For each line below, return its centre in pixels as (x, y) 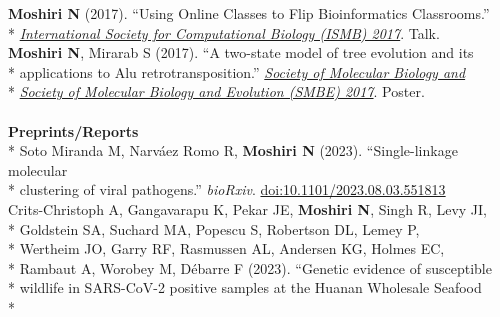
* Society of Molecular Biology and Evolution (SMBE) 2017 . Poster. (216, 91)
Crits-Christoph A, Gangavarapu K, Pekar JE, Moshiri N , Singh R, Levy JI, (248, 208)
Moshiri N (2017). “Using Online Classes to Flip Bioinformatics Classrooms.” (249, 13)
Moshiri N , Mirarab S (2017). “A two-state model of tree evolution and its (241, 52)
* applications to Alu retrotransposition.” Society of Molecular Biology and (237, 71)
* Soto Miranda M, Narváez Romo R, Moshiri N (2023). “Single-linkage (233, 150)
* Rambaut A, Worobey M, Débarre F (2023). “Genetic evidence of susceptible (250, 267)
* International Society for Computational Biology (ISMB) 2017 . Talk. (224, 32)
